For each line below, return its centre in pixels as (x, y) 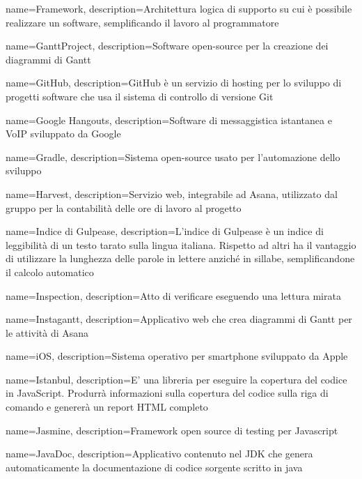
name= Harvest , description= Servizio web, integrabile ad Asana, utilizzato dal (172, 193)
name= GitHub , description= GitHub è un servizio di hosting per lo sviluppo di (174, 83)
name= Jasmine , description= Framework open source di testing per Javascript (172, 430)
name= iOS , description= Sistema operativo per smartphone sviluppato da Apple (177, 356)
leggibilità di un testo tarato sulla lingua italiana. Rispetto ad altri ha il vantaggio (181, 244)
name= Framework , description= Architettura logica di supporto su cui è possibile (179, 8)
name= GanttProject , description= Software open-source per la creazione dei (167, 46)
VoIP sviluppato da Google (63, 134)
